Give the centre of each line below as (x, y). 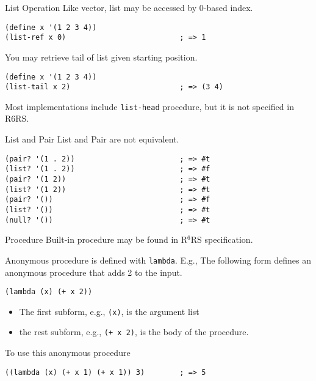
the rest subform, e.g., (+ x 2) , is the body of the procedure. (134, 332)
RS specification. (222, 239)
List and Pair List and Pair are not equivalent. (92, 139)
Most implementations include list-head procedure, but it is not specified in (149, 106)
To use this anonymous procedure (68, 353)
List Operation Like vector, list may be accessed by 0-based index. (129, 7)
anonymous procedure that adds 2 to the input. (94, 272)
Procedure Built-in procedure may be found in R (96, 239)
